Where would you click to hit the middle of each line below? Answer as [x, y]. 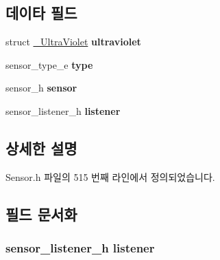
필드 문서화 [41, 214]
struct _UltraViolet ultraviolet [73, 42]
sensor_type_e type [49, 64]
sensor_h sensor [41, 88]
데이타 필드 [41, 13]
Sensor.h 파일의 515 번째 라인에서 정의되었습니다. [110, 176]
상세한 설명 [41, 148]
